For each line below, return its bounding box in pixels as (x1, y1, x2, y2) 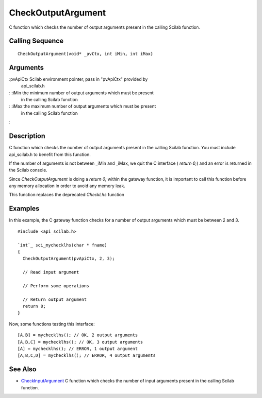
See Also (9, 365, 36, 374)
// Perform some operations (22, 283, 90, 289)
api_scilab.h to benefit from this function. (9, 151, 91, 157)
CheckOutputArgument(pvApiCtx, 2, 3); (22, 256, 115, 261)
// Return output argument (22, 296, 87, 302)
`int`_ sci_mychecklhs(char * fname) (17, 242, 108, 248)
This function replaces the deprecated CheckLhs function (9, 192, 125, 198)
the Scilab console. (9, 167, 48, 173)
